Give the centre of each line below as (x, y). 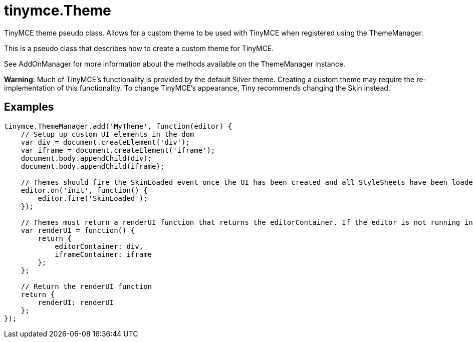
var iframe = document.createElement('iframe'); (118, 150)
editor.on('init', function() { (84, 190)
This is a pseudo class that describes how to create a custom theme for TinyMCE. (139, 48)
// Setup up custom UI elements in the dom (107, 134)
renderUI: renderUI (76, 302)
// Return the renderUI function (86, 286)
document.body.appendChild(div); (86, 158)
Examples (29, 107)
